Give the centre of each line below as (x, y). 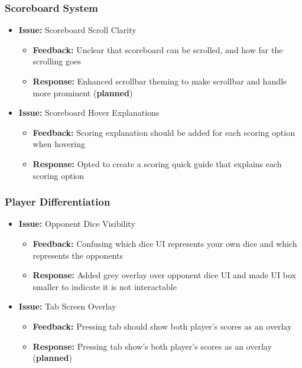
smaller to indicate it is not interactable (105, 286)
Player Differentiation (58, 202)
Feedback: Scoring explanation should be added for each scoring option (164, 132)
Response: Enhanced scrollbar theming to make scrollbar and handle (160, 81)
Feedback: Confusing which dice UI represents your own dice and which (165, 243)
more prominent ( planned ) (83, 92)
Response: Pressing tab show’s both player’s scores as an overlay (152, 346)
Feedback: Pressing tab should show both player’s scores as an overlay (162, 326)
